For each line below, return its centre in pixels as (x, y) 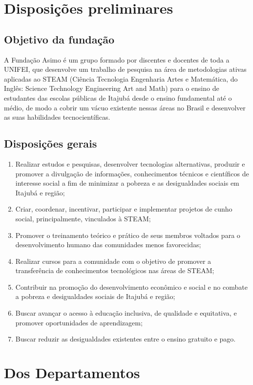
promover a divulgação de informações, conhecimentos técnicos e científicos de (132, 173)
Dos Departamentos (72, 373)
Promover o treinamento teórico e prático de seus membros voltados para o (128, 235)
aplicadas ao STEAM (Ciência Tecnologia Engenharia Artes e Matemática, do (121, 78)
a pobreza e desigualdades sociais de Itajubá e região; (95, 296)
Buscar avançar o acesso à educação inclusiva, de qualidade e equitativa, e (126, 313)
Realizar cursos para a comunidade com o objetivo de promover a (113, 261)
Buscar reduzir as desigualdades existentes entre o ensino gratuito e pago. (126, 339)
